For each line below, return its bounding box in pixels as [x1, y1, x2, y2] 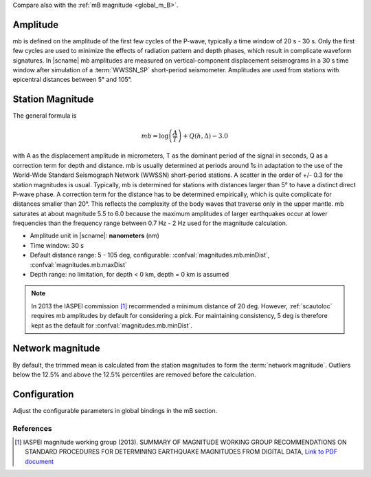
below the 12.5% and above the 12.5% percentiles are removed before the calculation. [12, 370, 257, 379]
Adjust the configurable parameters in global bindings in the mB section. [12, 406, 218, 414]
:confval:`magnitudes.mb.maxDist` [30, 260, 127, 268]
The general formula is [12, 112, 77, 120]
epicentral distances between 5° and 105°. [12, 76, 133, 84]
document [25, 457, 54, 465]
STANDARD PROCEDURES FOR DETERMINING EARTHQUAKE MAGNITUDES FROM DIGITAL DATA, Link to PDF [25, 447, 338, 456]
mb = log [141, 131, 169, 140]
